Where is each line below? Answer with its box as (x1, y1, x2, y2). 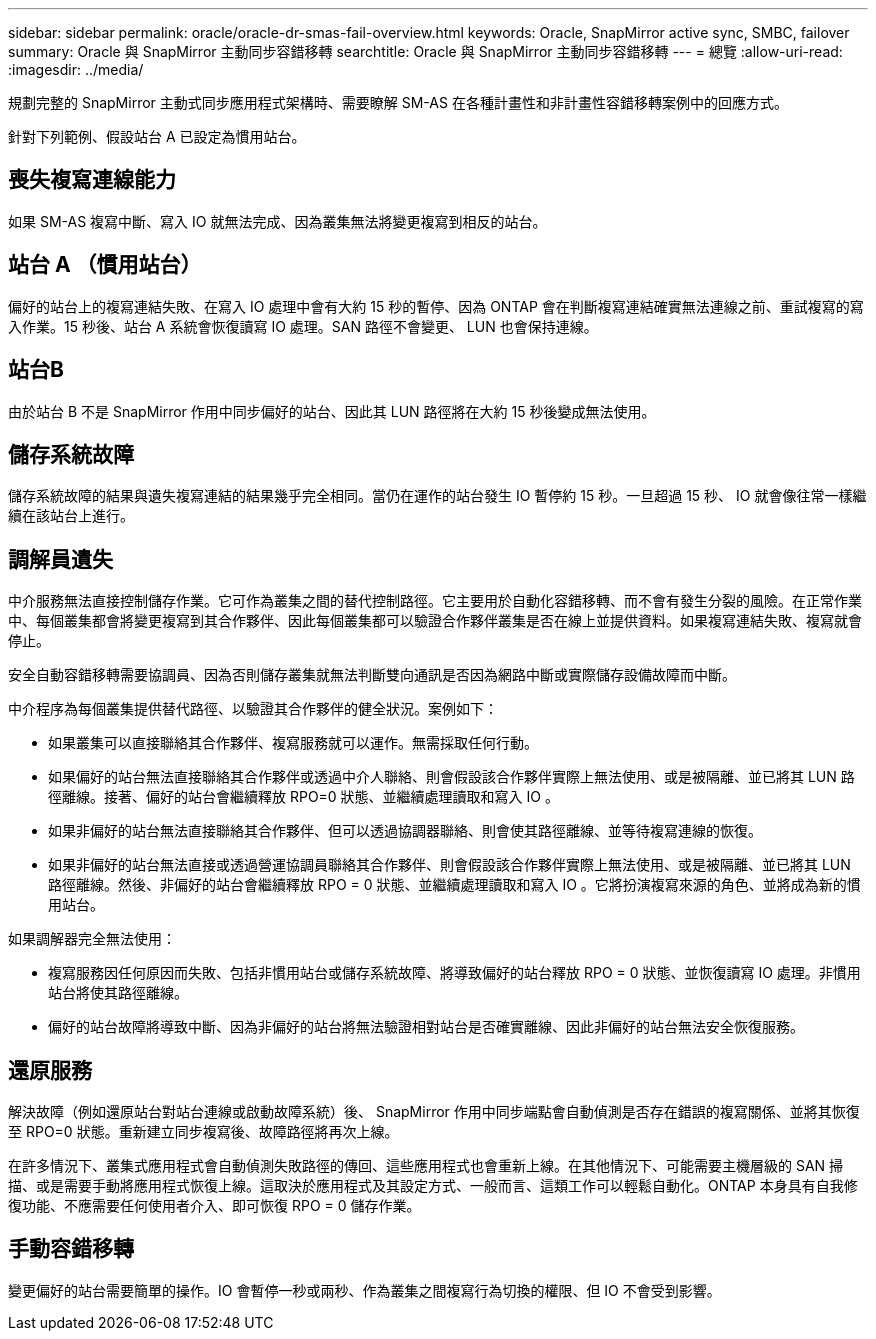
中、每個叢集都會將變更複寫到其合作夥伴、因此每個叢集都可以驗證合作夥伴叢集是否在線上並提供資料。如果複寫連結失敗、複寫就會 (8, 612, 862, 630)
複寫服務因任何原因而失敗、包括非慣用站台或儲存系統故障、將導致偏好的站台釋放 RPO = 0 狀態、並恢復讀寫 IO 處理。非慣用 (48, 964, 861, 982)
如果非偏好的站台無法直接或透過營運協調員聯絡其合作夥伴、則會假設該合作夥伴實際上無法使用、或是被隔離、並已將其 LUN (48, 856, 851, 874)
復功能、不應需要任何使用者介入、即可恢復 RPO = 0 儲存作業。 (8, 1197, 421, 1215)
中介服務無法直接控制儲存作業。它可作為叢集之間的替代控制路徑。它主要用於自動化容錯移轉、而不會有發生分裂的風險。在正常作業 (8, 592, 862, 610)
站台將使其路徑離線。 (48, 984, 188, 1002)
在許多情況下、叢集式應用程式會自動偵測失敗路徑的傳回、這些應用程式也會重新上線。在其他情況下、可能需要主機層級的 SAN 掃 (8, 1157, 844, 1175)
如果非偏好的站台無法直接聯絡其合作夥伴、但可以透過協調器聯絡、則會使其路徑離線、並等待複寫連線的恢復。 (48, 822, 762, 840)
